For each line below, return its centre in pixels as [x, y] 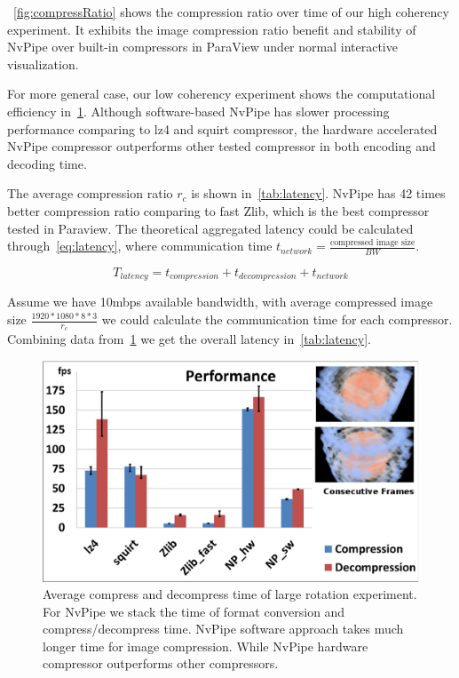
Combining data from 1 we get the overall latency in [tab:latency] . [190, 339]
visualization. [43, 64]
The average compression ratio [90, 193]
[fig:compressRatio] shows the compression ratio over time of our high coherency [231, 12]
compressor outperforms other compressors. [161, 663]
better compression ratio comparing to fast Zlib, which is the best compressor [218, 210]
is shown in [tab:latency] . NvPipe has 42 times [318, 193]
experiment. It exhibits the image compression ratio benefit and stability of [212, 29]
